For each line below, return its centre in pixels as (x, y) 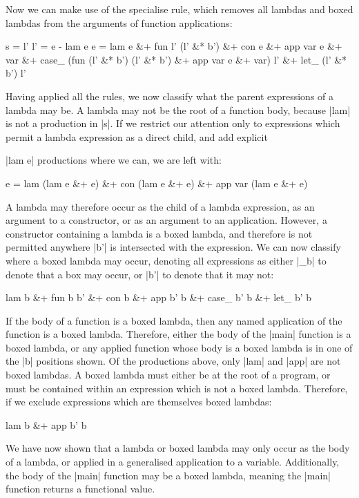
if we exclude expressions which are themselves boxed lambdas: (139, 402)
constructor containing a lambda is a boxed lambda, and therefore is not (159, 233)
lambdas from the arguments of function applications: (119, 22)
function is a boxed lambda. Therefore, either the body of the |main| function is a (178, 334)
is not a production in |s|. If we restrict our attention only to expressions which (173, 123)
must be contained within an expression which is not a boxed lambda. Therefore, (177, 388)
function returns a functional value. (80, 489)
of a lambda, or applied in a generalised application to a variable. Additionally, (173, 462)
